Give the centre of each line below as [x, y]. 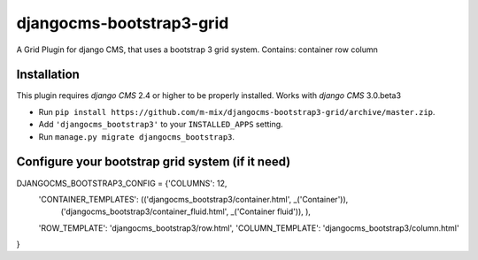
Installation [48, 75]
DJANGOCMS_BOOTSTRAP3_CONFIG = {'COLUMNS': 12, [122, 183]
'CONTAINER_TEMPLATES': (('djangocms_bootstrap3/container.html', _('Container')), [193, 199]
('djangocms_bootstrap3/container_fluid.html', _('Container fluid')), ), [186, 211]
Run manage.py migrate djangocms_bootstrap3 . [136, 136]
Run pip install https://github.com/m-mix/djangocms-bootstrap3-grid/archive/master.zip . [237, 111]
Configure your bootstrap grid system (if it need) [154, 162]
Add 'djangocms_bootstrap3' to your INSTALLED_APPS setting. [161, 125]
